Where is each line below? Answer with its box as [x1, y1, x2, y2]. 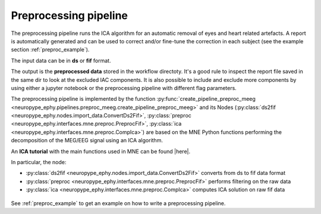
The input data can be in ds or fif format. [11, 57, 111, 64]
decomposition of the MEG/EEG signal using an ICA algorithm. [11, 137, 163, 144]
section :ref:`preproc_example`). [11, 46, 90, 53]
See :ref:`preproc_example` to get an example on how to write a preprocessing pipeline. [11, 199, 226, 207]
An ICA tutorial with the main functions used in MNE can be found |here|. [11, 148, 190, 155]
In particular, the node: [11, 159, 67, 166]
